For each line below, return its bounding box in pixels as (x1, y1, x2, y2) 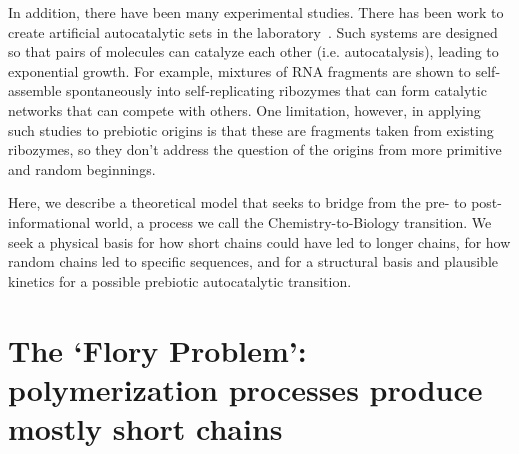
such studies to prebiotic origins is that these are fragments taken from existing (8, 119, 494, 140)
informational (8, 211, 91, 232)
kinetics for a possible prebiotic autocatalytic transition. (8, 270, 352, 291)
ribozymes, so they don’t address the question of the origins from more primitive (8, 139, 502, 160)
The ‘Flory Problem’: (8, 329, 307, 370)
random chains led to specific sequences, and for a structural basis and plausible (8, 251, 498, 272)
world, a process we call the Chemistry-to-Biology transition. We (94, 211, 492, 232)
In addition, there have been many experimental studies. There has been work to (8, 2, 504, 22)
